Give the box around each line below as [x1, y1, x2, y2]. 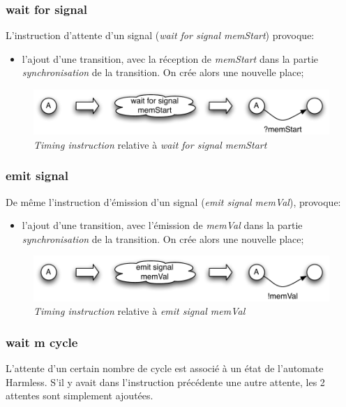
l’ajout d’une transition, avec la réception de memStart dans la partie [22, 51, 319, 66]
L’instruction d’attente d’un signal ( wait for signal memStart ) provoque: [6, 28, 315, 43]
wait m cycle [6, 333, 78, 350]
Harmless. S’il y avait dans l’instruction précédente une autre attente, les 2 [6, 374, 325, 389]
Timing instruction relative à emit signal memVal [33, 304, 246, 318]
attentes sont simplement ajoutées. [6, 388, 153, 403]
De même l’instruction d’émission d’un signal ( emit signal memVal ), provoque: [6, 194, 341, 209]
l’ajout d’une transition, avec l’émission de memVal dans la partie [22, 218, 303, 232]
